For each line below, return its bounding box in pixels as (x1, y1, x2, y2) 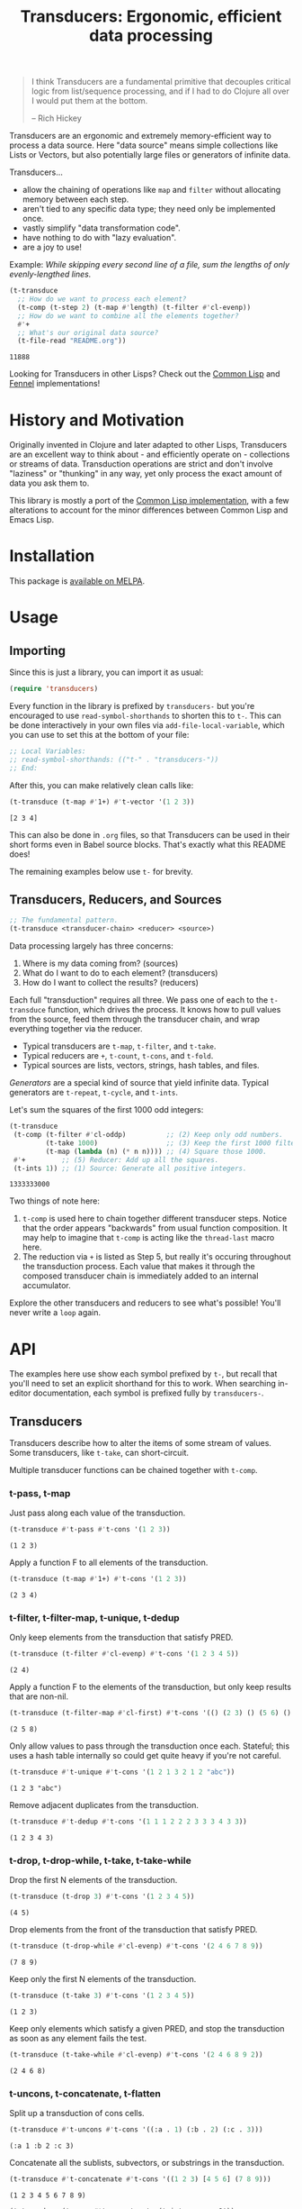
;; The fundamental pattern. (9, 916, 119, 925)
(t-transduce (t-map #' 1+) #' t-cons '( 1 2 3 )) (9, 1575, 187, 1584)
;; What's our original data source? (17, 328, 159, 337)
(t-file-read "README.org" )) (17, 336, 127, 346)
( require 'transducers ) (9, 685, 99, 694)
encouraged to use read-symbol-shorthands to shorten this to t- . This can (9, 710, 281, 722)
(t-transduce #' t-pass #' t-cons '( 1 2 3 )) (9, 1525, 171, 1534)
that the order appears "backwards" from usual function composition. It (22, 1223, 288, 1233)
